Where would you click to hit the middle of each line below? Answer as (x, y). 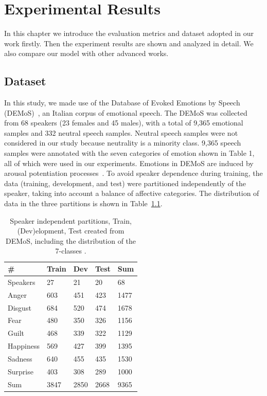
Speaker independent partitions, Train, (71, 220)
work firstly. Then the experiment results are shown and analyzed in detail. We (129, 43)
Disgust (20, 307)
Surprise (21, 371)
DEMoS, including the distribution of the (71, 240)
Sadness (20, 358)
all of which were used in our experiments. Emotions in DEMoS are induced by (129, 163)
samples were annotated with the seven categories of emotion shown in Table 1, (129, 153)
